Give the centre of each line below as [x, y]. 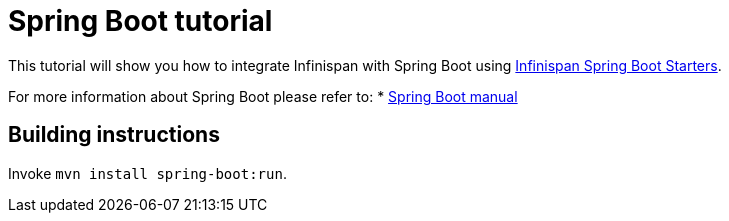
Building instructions [114, 135]
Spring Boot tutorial [140, 21]
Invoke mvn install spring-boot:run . [147, 173]
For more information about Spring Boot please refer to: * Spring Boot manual [263, 96]
